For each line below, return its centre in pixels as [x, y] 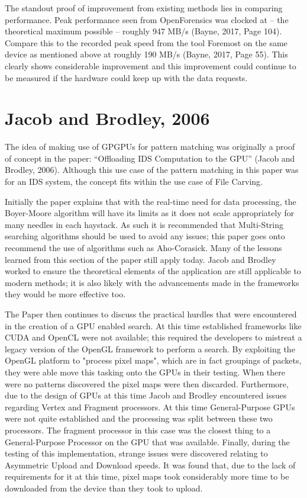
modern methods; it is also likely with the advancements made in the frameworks [152, 282]
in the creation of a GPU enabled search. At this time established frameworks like [153, 325]
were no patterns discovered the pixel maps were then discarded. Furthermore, [147, 383]
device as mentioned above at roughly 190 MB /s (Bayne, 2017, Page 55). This [146, 54]
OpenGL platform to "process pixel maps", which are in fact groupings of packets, [153, 360]
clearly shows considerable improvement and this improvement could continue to [151, 65]
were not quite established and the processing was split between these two [139, 418]
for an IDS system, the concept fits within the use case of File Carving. [134, 181]
